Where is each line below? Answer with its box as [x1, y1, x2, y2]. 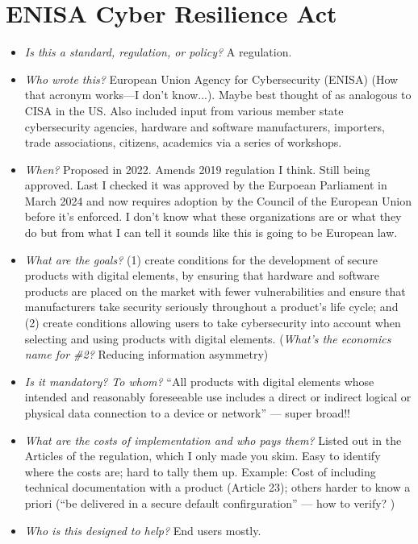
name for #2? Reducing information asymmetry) [24, 346, 269, 363]
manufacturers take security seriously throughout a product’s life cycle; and [24, 298, 399, 315]
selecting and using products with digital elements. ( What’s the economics [24, 330, 391, 347]
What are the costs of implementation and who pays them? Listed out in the [24, 431, 402, 448]
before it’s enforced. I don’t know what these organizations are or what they [24, 208, 402, 225]
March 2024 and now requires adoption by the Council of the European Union [24, 192, 412, 209]
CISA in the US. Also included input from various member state [24, 102, 344, 118]
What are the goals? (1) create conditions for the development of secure [24, 251, 378, 268]
